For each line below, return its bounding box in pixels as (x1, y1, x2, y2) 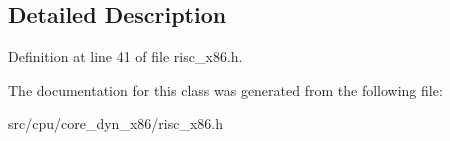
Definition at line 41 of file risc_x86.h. (8, 46, 243, 67)
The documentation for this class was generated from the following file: (8, 79, 443, 100)
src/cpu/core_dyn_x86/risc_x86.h (8, 113, 223, 134)
